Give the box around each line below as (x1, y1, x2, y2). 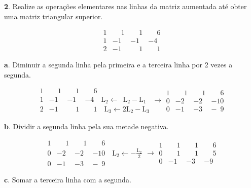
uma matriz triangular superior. (4, 11, 103, 21)
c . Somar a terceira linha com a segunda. (4, 174, 131, 184)
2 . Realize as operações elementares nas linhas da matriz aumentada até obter (4, 1, 247, 11)
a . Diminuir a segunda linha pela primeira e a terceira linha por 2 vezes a (4, 59, 233, 70)
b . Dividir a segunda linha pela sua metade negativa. (4, 121, 169, 132)
